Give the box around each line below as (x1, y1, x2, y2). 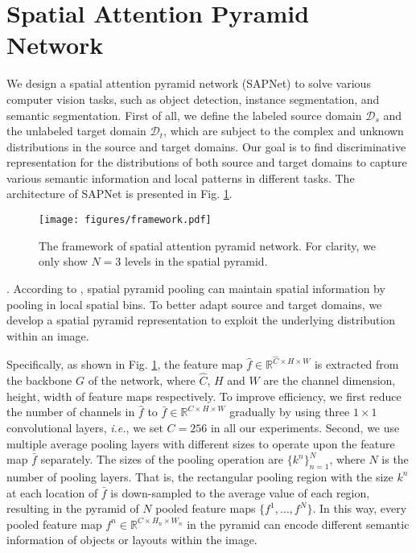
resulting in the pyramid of (6, 500, 139, 517)
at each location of (6, 484, 98, 501)
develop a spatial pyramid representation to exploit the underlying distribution (6, 312, 396, 328)
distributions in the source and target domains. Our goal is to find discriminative (6, 138, 406, 155)
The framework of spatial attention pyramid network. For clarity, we (39, 237, 376, 254)
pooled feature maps (155, 500, 256, 517)
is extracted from (314, 356, 399, 373)
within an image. (6, 327, 89, 344)
